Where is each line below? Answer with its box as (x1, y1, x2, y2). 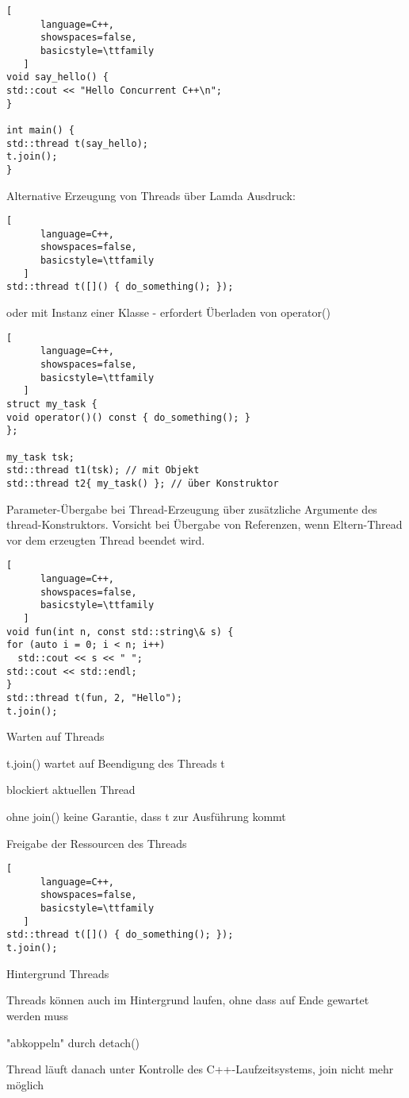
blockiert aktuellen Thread (6, 781, 136, 798)
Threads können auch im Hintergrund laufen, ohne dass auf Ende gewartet (6, 992, 369, 1008)
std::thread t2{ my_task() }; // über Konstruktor (6, 477, 279, 489)
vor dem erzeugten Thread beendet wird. (6, 531, 205, 548)
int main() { (6, 124, 75, 136)
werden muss (6, 1007, 68, 1023)
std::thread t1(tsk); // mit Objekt (6, 464, 200, 476)
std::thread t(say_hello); (6, 137, 148, 149)
